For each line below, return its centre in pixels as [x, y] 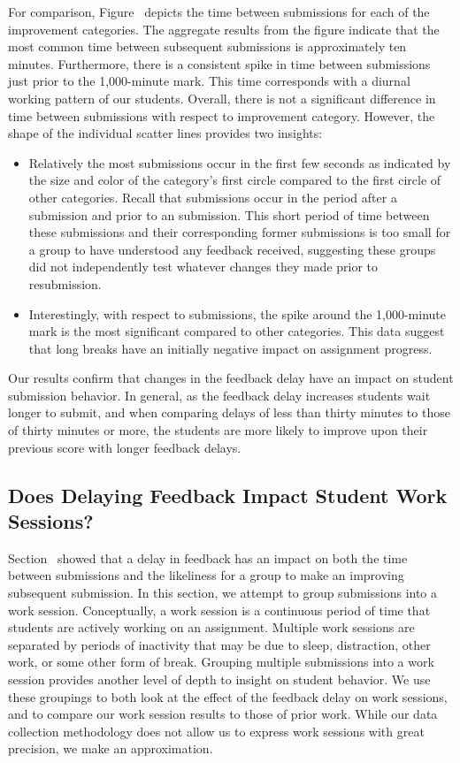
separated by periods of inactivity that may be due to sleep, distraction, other [219, 644]
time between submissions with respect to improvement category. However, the [222, 115]
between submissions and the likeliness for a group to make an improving [206, 575]
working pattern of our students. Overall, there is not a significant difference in [222, 98]
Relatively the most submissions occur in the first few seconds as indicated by [240, 162]
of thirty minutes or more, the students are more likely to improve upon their [218, 430]
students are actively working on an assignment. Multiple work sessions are [211, 627]
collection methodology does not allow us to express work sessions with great [216, 731]
